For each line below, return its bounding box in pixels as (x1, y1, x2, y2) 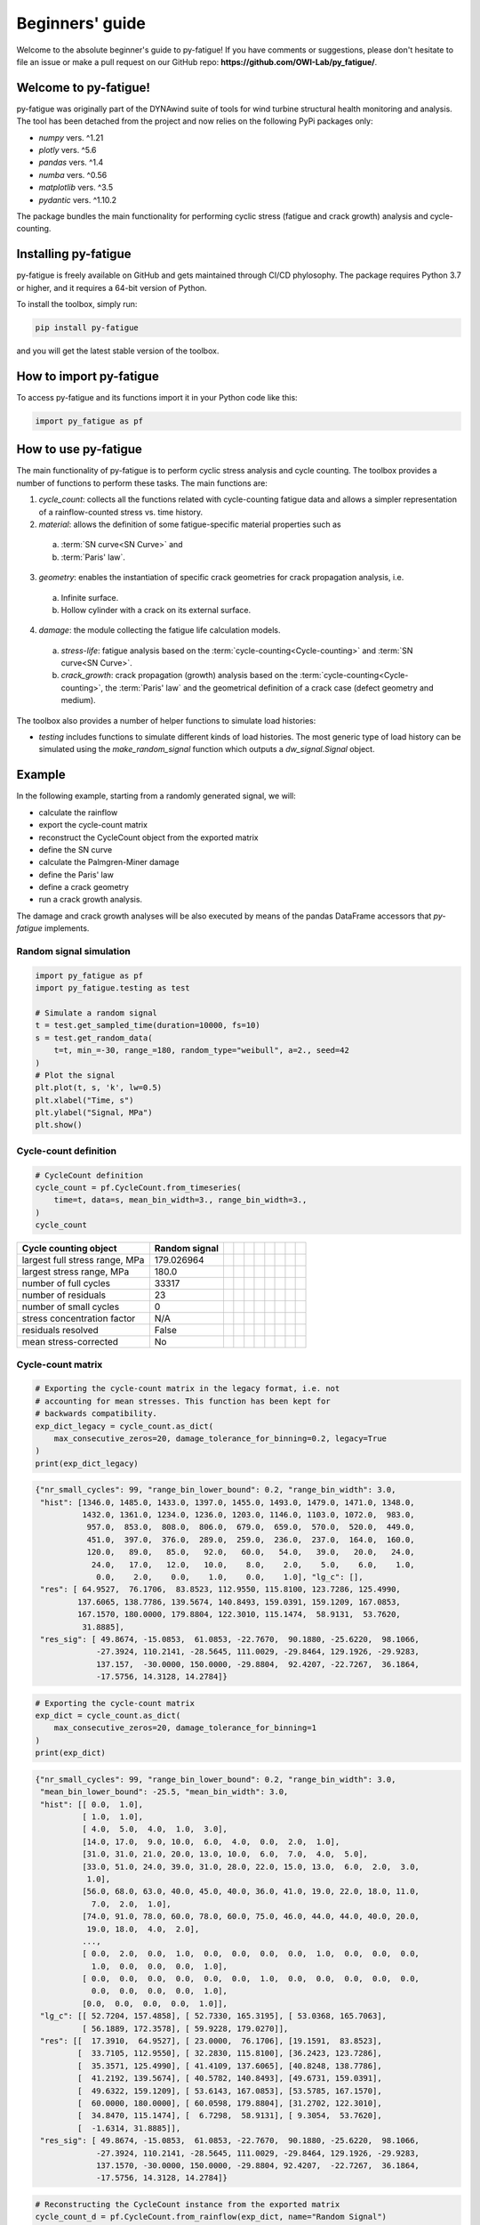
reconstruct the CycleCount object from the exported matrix (38, 832, 259, 843)
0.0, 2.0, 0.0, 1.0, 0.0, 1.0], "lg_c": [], (96, 1572, 364, 1582)
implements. (44, 923, 90, 934)
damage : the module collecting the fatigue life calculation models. (38, 625, 281, 635)
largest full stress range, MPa (21, 1254, 145, 1266)
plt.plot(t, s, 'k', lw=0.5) (35, 1082, 163, 1093)
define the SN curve (38, 844, 113, 854)
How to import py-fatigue (16, 368, 159, 384)
